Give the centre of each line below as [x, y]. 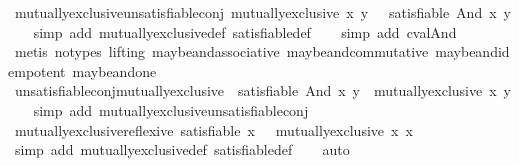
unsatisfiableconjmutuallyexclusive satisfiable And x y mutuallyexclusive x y [262, 90]
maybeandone [114, 70]
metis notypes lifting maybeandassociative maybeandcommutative [221, 51]
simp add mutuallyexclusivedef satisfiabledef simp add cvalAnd [245, 31]
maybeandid [472, 51]
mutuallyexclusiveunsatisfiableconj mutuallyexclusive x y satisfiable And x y [262, 12]
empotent [37, 70]
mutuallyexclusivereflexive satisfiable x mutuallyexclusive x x [213, 129]
